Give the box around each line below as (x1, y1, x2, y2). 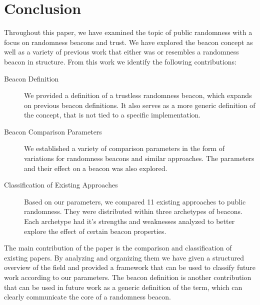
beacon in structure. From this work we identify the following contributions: (4, 56, 236, 66)
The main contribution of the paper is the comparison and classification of (4, 242, 232, 253)
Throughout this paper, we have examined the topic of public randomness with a (4, 27, 252, 37)
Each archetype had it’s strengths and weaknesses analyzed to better (24, 216, 235, 226)
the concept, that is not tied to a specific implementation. (24, 109, 201, 120)
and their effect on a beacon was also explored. (24, 162, 167, 173)
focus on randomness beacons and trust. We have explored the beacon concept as (4, 36, 253, 47)
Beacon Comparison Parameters (4, 126, 102, 136)
